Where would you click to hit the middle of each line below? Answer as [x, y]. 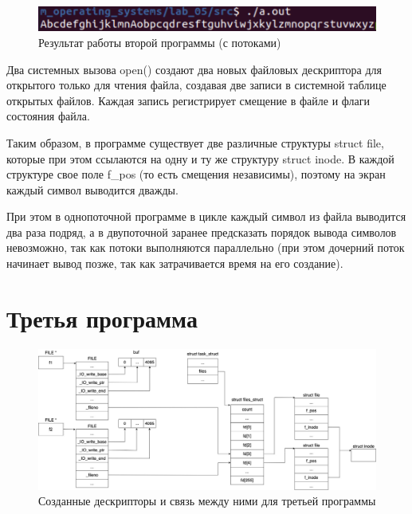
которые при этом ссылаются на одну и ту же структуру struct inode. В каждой [200, 158]
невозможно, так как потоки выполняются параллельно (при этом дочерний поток [206, 247]
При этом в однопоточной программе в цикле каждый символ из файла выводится [206, 216]
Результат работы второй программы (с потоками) [160, 42]
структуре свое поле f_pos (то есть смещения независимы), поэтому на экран [196, 174]
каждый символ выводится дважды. [92, 189]
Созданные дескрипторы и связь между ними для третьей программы [207, 501]
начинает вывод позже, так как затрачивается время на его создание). [175, 263]
